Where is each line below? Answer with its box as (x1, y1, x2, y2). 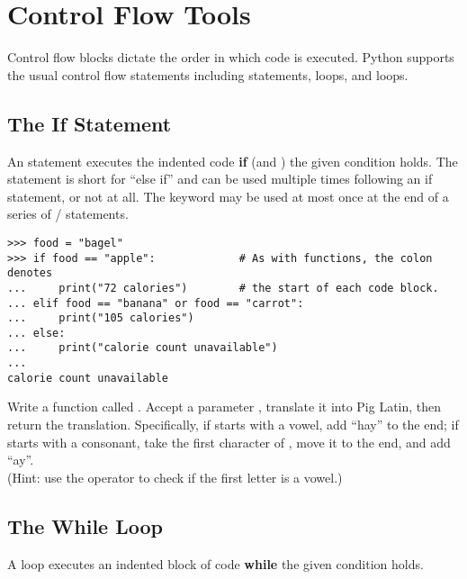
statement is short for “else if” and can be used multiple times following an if (7, 169, 433, 188)
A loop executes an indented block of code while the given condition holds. (7, 554, 424, 573)
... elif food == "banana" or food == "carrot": (7, 296, 304, 310)
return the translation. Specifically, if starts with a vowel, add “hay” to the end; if (7, 415, 459, 434)
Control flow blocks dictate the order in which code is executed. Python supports (7, 48, 454, 67)
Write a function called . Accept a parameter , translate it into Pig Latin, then (7, 397, 442, 416)
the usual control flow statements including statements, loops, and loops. (7, 65, 409, 84)
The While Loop (7, 511, 163, 539)
